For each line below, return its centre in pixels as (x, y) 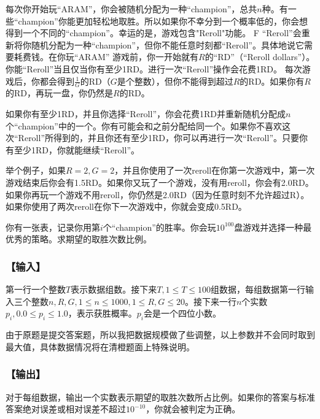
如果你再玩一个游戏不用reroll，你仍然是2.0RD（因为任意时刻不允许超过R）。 (158, 194)
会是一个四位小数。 (183, 313)
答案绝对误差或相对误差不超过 (66, 409)
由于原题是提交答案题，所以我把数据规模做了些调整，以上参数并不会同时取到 (160, 335)
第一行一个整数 (36, 289)
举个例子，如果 (36, 170)
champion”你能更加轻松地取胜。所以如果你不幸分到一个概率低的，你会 (158, 21)
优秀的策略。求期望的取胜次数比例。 (79, 239)
